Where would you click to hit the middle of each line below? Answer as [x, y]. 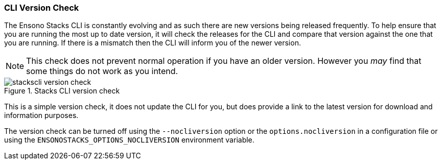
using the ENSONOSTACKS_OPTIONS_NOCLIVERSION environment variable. [129, 140]
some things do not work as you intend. [102, 71]
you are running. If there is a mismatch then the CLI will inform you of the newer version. [153, 43]
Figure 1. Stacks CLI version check [62, 91]
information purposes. [41, 115]
